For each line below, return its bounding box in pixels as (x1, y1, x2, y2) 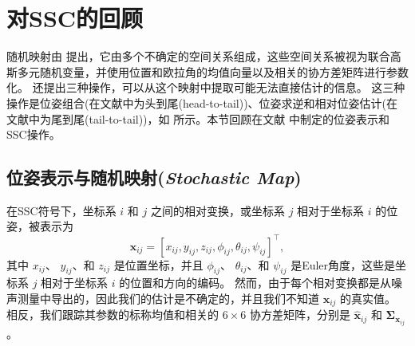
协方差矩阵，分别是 (249, 306, 350, 323)
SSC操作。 (6, 126, 61, 143)
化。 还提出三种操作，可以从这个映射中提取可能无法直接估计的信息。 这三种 (6, 79, 405, 96)
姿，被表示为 (6, 218, 73, 234)
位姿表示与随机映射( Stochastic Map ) (6, 165, 302, 190)
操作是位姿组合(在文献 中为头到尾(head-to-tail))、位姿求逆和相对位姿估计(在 (6, 94, 398, 111)
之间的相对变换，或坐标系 (150, 202, 285, 218)
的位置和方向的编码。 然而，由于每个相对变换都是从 (119, 274, 391, 291)
